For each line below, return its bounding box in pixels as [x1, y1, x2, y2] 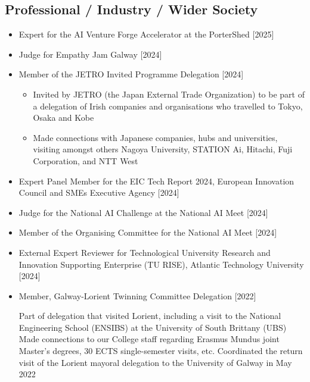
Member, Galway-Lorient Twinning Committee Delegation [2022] [18, 289, 256, 302]
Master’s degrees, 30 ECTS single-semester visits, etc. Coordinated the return [18, 345, 303, 357]
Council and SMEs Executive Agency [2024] [18, 186, 179, 199]
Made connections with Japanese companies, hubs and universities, [33, 131, 278, 143]
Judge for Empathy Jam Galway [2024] [18, 48, 162, 60]
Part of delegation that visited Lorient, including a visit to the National [18, 309, 281, 322]
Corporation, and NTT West [33, 154, 138, 167]
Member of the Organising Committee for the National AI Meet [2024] [18, 226, 277, 239]
